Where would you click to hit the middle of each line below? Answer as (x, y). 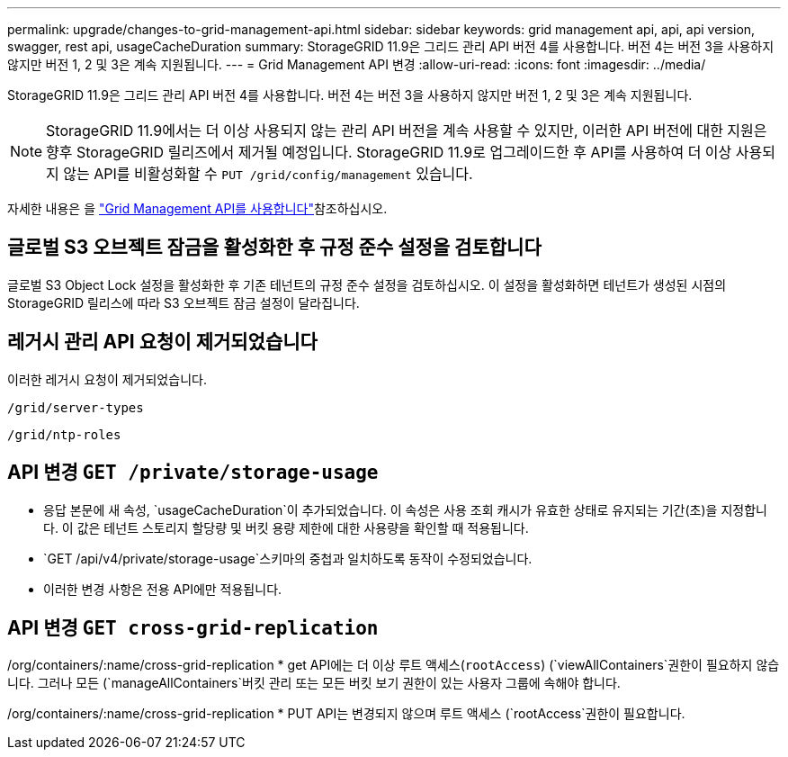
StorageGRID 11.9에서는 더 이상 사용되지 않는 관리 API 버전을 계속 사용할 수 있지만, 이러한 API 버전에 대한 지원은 (407, 131)
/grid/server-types (76, 407)
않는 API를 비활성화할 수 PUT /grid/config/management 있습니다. (268, 174)
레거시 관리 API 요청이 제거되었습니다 (162, 342)
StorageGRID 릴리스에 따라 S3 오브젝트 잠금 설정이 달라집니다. (184, 302)
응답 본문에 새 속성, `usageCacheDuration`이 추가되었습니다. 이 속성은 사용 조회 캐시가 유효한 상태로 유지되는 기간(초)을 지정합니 (405, 509)
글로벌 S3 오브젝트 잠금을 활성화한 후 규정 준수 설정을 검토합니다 (274, 248)
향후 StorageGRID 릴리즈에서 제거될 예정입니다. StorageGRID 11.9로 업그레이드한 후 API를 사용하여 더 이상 (389, 152)
